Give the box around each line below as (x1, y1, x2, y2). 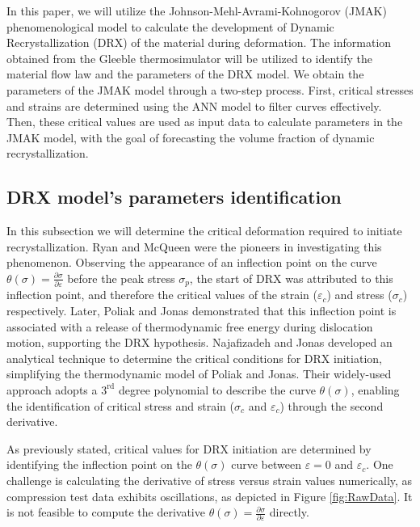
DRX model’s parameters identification (6, 184, 342, 209)
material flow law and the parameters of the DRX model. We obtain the (6, 65, 364, 82)
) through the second (279, 397, 384, 414)
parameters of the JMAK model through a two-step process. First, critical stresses (6, 81, 414, 98)
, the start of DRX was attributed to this (189, 269, 393, 286)
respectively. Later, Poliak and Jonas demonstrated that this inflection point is (6, 301, 397, 318)
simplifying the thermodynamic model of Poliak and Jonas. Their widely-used (6, 365, 392, 382)
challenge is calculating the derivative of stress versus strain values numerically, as (6, 471, 413, 488)
